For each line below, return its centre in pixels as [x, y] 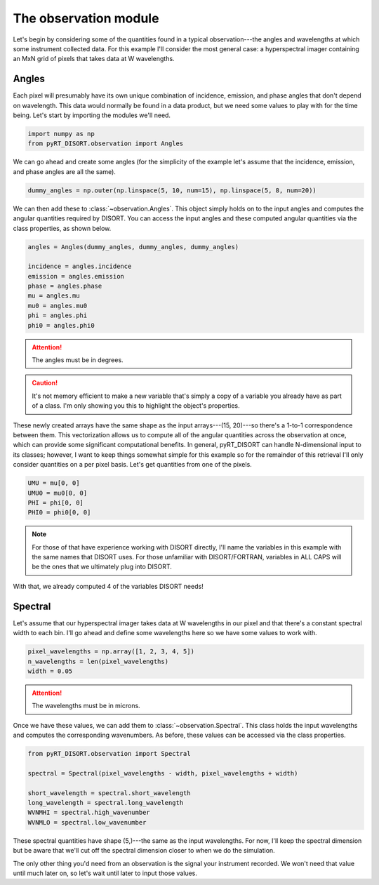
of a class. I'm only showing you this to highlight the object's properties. [136, 406]
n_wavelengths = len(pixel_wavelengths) [98, 661]
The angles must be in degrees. [78, 360]
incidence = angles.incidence [80, 266]
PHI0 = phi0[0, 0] [59, 513]
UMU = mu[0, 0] [54, 483]
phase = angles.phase [65, 286]
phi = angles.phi [58, 315]
